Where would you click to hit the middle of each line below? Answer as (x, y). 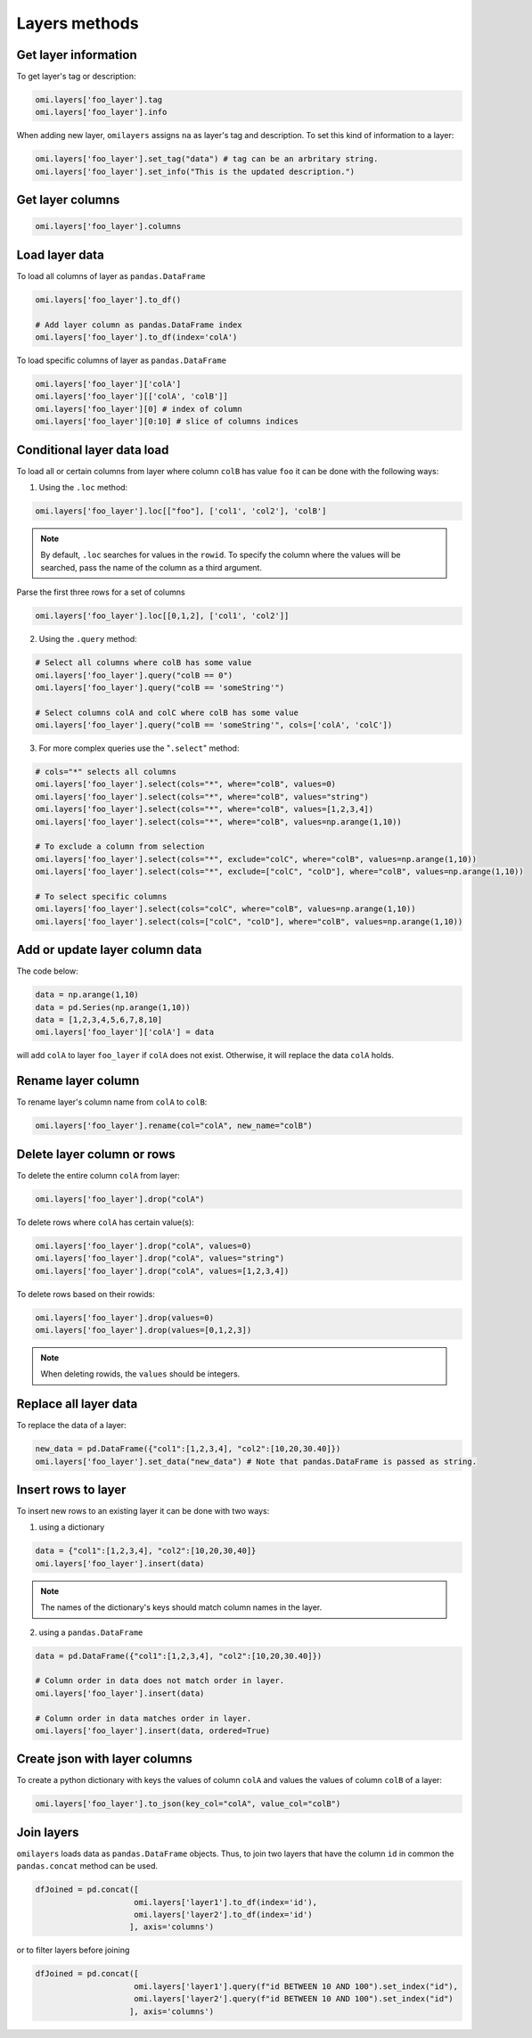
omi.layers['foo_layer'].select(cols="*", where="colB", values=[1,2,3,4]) (205, 809)
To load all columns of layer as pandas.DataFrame (111, 275)
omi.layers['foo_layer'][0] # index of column (139, 409)
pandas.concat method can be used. (87, 1866)
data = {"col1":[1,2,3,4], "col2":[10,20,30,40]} (146, 1551)
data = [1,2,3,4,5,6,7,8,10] (99, 1020)
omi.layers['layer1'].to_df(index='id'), (226, 1902)
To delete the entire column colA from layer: (98, 1175)
